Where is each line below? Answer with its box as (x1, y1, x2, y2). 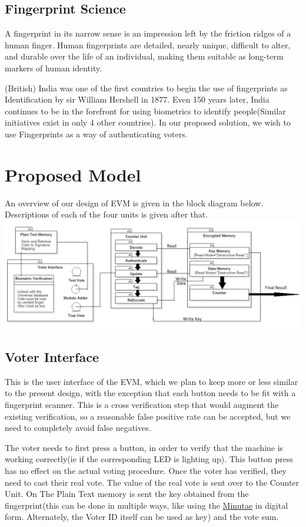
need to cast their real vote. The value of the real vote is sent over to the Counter (5, 476, 300, 488)
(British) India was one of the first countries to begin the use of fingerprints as (5, 81, 288, 94)
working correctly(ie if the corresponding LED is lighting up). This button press (5, 453, 294, 465)
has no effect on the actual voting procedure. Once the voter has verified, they (5, 464, 287, 476)
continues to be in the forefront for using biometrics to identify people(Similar (5, 104, 286, 117)
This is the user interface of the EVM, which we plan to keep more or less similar (5, 375, 298, 387)
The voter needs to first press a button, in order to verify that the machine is (5, 441, 284, 453)
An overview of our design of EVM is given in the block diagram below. (5, 196, 264, 209)
